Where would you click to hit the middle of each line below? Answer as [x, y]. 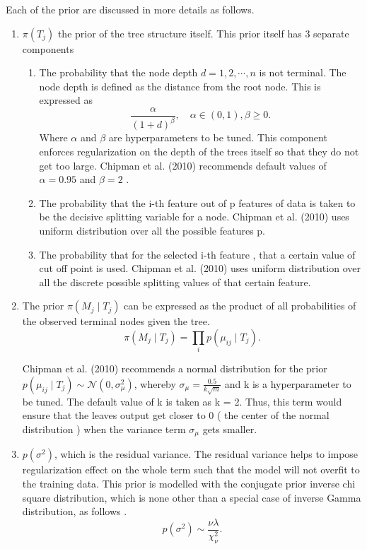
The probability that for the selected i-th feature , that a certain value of [197, 254]
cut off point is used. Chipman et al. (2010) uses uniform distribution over [200, 268]
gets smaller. [230, 429]
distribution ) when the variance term [104, 429]
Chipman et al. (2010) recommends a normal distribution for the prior [175, 368]
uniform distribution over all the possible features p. [152, 230]
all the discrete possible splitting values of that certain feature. [175, 282]
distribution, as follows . [75, 511]
